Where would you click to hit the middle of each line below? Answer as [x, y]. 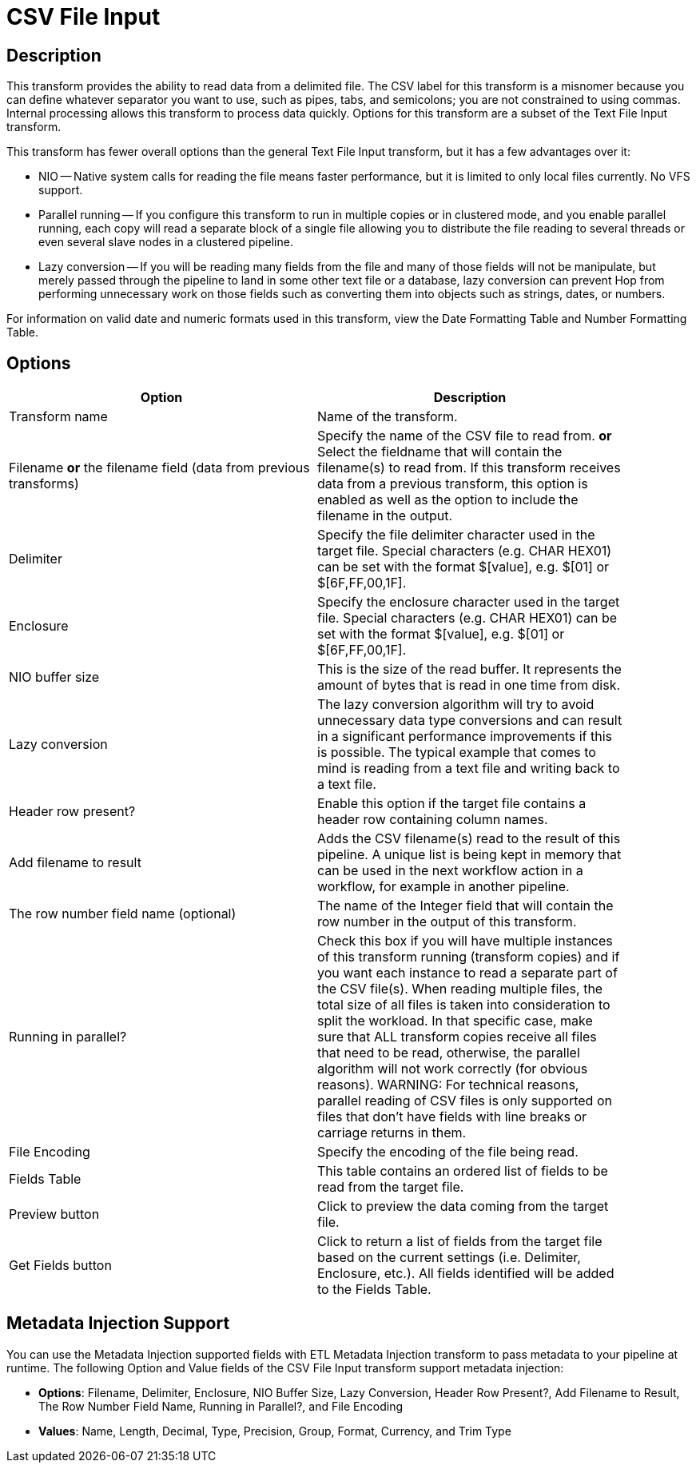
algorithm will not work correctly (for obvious [453, 1069]
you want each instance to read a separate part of [467, 973]
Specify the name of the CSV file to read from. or [465, 436]
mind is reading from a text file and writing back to [469, 768]
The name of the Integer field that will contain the [465, 906]
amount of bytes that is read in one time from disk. [469, 685]
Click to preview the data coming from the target [463, 1206]
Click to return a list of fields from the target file [460, 1242]
